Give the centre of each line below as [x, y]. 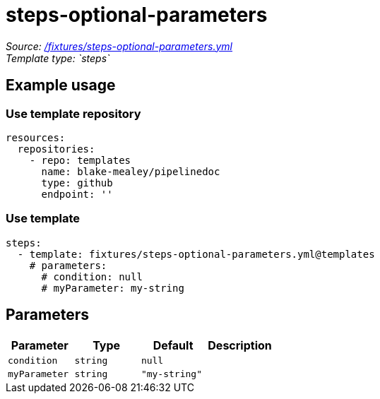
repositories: [56, 149]
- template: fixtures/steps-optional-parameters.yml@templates [196, 254]
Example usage [61, 85]
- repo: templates [80, 160]
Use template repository [73, 113]
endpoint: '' [77, 194]
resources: [36, 137]
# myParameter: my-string [113, 288]
